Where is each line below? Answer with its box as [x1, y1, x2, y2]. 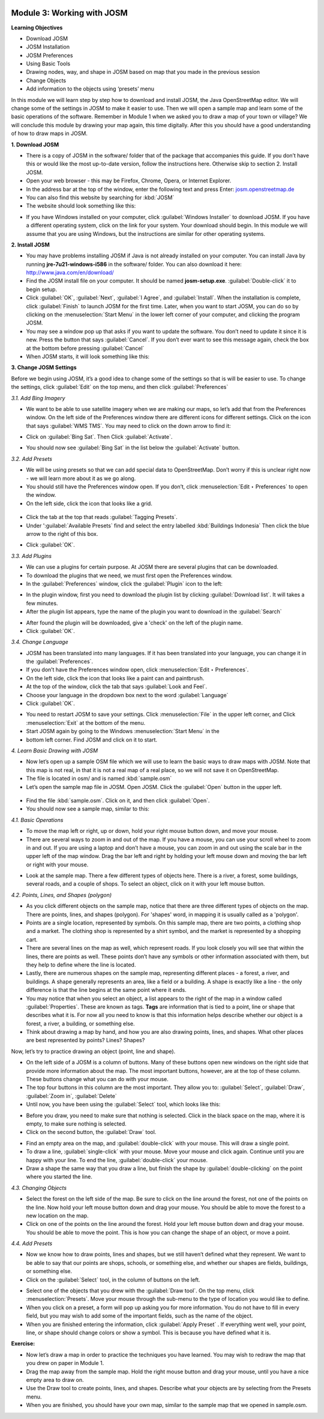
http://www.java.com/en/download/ [26, 269, 114, 276]
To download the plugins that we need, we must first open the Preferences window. [26, 572, 233, 579]
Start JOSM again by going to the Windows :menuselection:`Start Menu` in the [26, 728, 220, 735]
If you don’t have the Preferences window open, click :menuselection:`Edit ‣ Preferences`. [26, 666, 249, 673]
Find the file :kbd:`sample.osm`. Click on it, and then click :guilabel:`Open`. [26, 797, 210, 804]
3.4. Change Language [11, 638, 68, 646]
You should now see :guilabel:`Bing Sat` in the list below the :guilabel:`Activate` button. [26, 444, 240, 451]
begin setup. [26, 286, 57, 293]
